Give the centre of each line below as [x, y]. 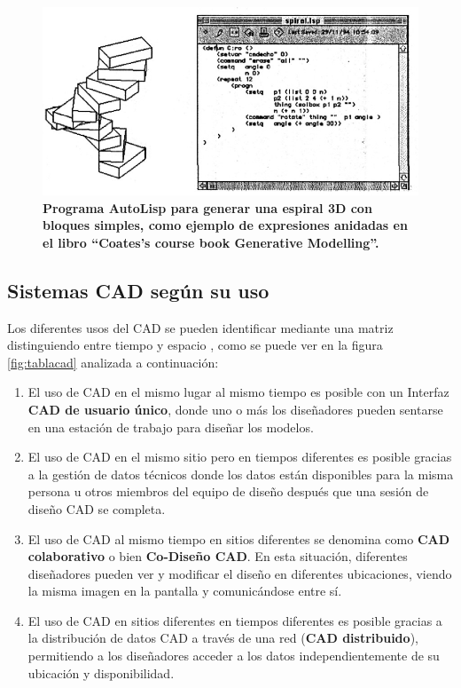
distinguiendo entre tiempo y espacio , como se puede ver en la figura [195, 345]
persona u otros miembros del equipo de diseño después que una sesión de [228, 491]
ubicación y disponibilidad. [101, 672]
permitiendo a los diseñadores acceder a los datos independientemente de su [234, 656]
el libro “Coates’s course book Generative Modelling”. [211, 242]
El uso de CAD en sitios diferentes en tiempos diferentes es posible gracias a [235, 620]
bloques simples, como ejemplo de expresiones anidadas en [225, 225]
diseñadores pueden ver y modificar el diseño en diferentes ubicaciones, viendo [240, 573]
